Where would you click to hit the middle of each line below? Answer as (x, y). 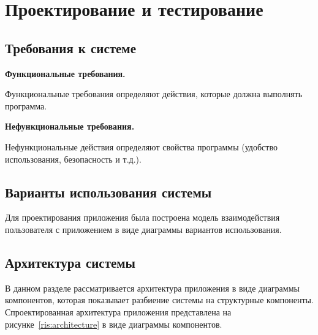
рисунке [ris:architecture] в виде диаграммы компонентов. (114, 324)
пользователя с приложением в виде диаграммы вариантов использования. (143, 229)
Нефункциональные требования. (70, 126)
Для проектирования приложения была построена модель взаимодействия (142, 217)
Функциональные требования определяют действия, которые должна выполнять (154, 94)
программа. (26, 105)
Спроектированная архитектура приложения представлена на (118, 311)
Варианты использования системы (108, 192)
